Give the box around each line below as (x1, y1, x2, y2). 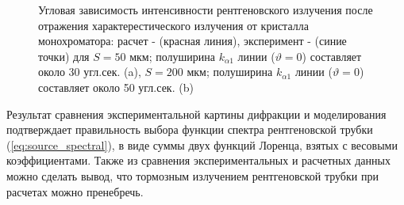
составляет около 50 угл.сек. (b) (38, 78, 194, 95)
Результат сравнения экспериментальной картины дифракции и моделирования (6, 105, 387, 122)
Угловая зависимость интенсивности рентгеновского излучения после (38, 2, 373, 17)
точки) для (38, 47, 90, 64)
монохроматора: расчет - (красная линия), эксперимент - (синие (38, 32, 347, 49)
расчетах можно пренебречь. (6, 183, 144, 199)
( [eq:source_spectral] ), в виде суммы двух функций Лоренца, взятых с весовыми (6, 136, 398, 153)
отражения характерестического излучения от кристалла (38, 17, 309, 33)
